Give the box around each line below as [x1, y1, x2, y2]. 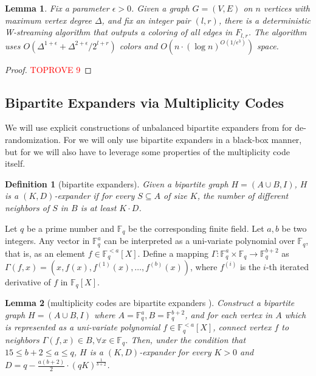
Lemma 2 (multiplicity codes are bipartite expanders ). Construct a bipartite [5, 296, 295, 309]
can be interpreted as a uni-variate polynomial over [104, 234, 295, 247]
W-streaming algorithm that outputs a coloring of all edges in [5, 26, 233, 38]
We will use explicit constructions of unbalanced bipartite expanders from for [5, 121, 292, 134]
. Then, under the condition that [125, 333, 246, 346]
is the [239, 260, 261, 273]
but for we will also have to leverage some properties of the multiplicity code [5, 145, 290, 158]
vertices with [263, 2, 310, 14]
